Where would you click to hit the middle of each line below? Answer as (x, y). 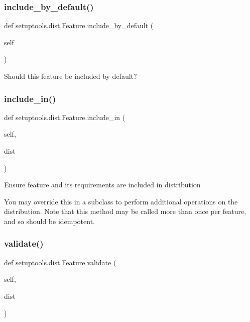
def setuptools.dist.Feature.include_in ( (65, 117)
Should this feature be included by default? (71, 76)
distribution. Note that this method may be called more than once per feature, (125, 211)
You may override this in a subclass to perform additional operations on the (121, 201)
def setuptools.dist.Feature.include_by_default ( (79, 25)
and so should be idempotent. (50, 221)
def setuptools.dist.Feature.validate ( (60, 262)
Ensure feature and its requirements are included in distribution (102, 185)
